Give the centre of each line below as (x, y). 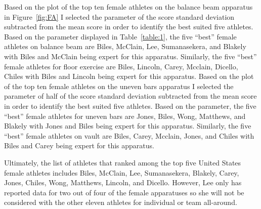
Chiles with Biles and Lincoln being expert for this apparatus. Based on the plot (129, 76)
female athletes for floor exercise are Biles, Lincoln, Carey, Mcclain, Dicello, (121, 66)
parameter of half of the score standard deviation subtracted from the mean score (130, 96)
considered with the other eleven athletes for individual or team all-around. (121, 202)
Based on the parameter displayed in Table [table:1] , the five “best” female (120, 36)
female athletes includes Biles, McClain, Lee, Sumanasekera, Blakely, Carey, (122, 172)
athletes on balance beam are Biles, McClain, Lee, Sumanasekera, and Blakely (125, 46)
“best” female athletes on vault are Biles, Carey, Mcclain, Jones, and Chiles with (129, 135)
